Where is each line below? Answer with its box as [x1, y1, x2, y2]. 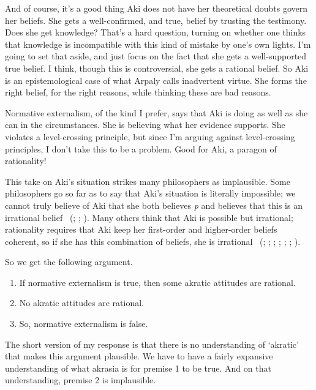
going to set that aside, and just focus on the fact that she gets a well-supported [5, 50, 307, 62]
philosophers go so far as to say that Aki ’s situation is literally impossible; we [5, 187, 296, 200]
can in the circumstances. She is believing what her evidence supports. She [5, 118, 285, 131]
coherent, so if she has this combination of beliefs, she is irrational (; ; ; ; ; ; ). [5, 234, 301, 247]
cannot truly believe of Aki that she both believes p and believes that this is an [5, 198, 303, 211]
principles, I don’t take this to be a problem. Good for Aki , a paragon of [5, 142, 277, 155]
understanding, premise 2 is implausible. [5, 373, 156, 386]
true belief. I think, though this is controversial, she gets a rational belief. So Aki [5, 61, 309, 74]
